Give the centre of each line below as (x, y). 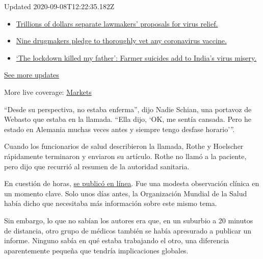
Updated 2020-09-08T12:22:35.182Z (59, 6)
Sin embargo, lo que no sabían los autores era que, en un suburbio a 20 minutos (129, 220)
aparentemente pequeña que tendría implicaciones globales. (96, 250)
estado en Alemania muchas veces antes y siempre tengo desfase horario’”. (120, 129)
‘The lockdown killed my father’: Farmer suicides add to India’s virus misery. (136, 57)
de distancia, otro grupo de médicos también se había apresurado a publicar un (128, 230)
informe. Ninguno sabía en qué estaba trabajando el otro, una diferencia (117, 240)
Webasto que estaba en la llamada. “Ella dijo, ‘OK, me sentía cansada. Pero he (128, 119)
